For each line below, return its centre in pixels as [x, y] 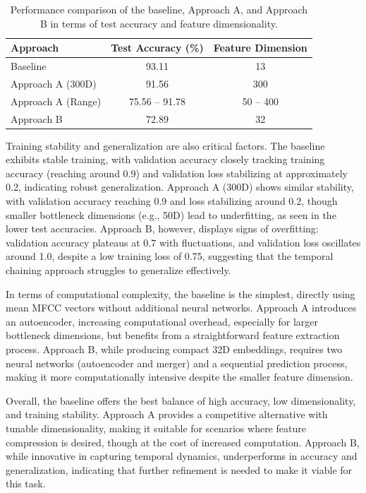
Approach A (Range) [56, 101]
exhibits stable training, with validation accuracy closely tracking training [165, 159]
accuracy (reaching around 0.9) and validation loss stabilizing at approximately [177, 173]
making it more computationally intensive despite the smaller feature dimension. [179, 377]
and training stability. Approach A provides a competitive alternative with [167, 414]
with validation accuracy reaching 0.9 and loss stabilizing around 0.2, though [172, 201]
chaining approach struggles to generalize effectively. [118, 270]
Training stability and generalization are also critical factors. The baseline [165, 145]
